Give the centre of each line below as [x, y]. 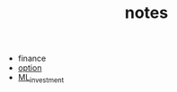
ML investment [41, 79]
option [30, 68]
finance [32, 59]
